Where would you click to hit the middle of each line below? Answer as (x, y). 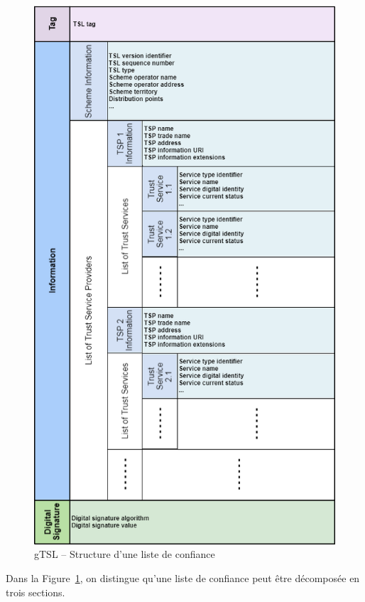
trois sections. (36, 592)
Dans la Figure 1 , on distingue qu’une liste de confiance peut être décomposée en (183, 577)
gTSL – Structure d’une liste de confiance (125, 554)
